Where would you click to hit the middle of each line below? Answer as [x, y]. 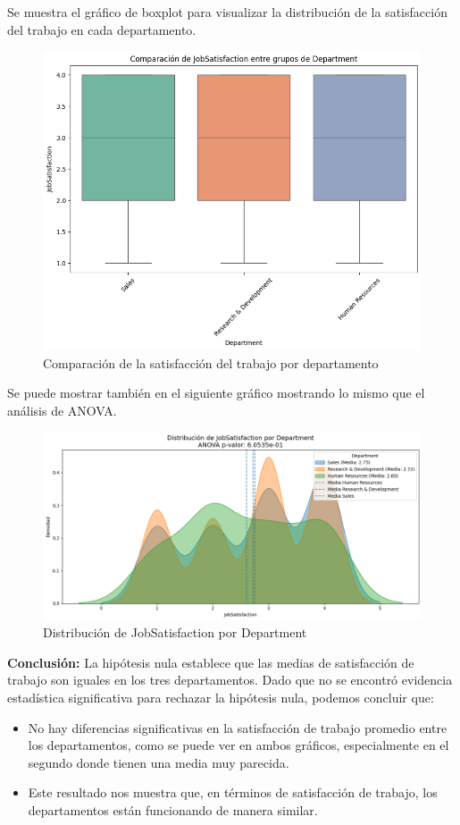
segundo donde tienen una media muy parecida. [159, 762]
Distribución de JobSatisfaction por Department [175, 632]
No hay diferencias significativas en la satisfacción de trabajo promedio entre [238, 727]
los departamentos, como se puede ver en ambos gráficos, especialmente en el [238, 745]
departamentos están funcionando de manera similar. [173, 810]
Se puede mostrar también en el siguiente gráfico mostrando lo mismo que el [216, 393]
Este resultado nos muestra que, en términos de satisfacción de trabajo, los [233, 792]
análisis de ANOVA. [62, 410]
